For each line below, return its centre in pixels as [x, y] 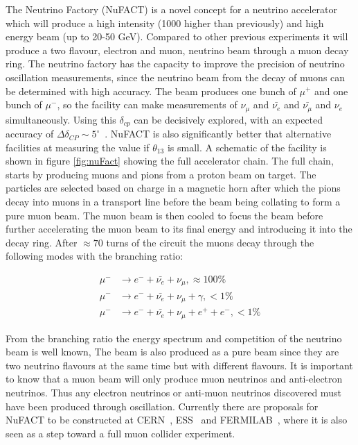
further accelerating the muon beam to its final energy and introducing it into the [179, 229]
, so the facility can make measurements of [147, 104]
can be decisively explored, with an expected [229, 119]
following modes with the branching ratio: [95, 256]
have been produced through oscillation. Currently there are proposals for [162, 406]
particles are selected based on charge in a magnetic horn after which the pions [173, 188]
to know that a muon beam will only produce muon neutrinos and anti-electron [174, 379]
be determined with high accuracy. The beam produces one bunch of [151, 91]
